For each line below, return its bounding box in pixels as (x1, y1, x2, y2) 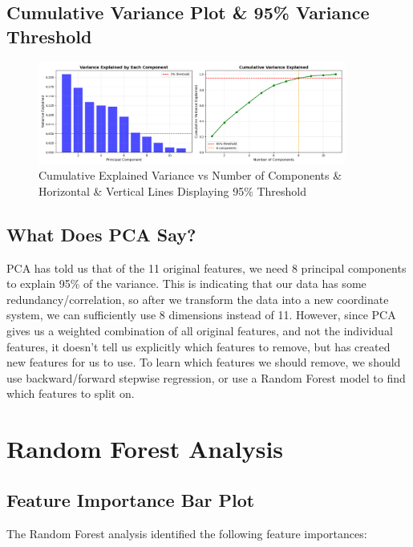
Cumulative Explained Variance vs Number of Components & (38, 167, 342, 184)
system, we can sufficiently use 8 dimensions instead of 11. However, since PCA (6, 306, 396, 323)
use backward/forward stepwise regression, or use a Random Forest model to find (6, 369, 406, 386)
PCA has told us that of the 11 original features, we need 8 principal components (6, 259, 407, 276)
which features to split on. (6, 385, 135, 402)
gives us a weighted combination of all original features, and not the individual (6, 322, 393, 339)
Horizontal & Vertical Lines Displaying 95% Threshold (38, 182, 307, 199)
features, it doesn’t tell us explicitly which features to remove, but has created (6, 338, 391, 355)
